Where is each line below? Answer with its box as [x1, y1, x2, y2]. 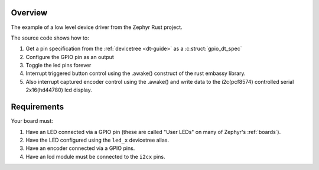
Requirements [11, 102, 64, 112]
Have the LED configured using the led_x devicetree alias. [25, 136, 170, 143]
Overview [11, 8, 48, 18]
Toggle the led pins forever [25, 62, 92, 69]
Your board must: [11, 117, 53, 125]
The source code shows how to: [11, 34, 89, 41]
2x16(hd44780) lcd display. [25, 86, 93, 94]
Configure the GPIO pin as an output [25, 53, 115, 60]
